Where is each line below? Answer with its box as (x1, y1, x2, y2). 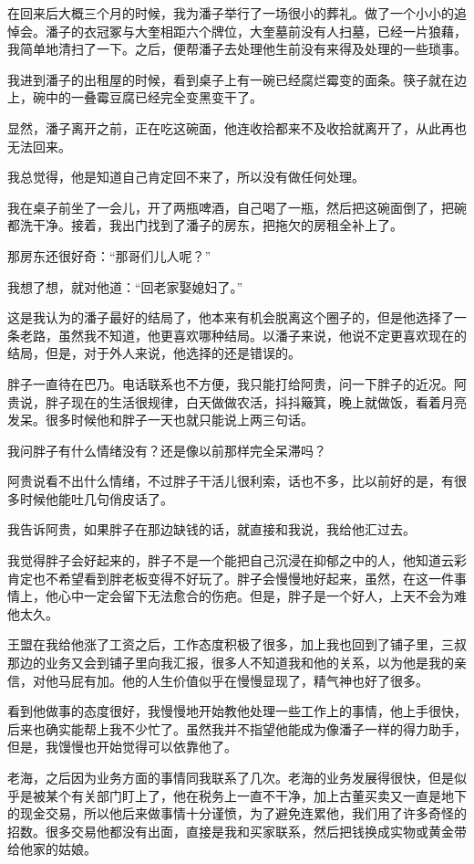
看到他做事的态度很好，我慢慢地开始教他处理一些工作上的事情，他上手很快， (7, 701, 467, 721)
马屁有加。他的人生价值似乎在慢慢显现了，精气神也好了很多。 (57, 670, 428, 690)
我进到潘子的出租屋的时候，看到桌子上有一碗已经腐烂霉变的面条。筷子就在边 (7, 69, 467, 89)
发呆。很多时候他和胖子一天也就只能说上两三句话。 (7, 410, 314, 429)
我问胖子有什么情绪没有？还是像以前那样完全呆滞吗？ (7, 440, 326, 459)
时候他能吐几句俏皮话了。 (19, 489, 173, 508)
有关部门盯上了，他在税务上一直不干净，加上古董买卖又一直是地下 (70, 785, 467, 805)
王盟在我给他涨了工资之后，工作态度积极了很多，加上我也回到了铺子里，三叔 (7, 635, 467, 654)
